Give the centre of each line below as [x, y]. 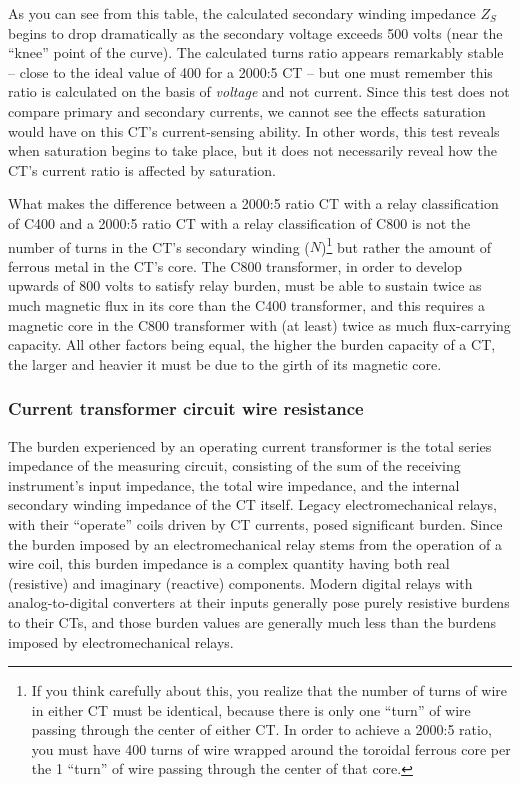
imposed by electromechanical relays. [121, 641]
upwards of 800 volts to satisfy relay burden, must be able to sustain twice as [245, 285]
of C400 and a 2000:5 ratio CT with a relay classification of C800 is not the [239, 222]
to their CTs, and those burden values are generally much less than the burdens [252, 621]
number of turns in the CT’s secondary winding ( [159, 246]
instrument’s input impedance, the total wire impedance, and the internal [234, 484]
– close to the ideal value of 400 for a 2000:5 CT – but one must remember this [250, 71]
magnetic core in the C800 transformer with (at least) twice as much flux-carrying [259, 324]
